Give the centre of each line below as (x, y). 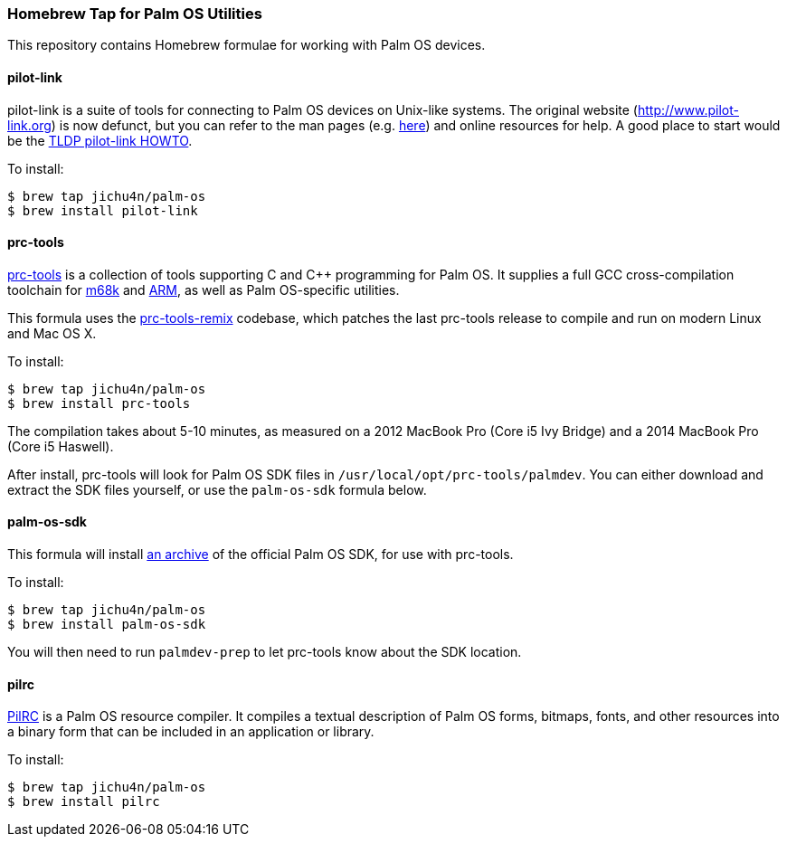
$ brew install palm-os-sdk (107, 625)
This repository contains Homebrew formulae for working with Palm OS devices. (247, 45)
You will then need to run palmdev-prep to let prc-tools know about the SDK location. (265, 652)
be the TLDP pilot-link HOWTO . (100, 140)
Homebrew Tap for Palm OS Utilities (135, 14)
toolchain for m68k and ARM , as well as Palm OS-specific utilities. (204, 289)
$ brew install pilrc (84, 802)
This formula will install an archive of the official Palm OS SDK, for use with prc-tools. (261, 555)
